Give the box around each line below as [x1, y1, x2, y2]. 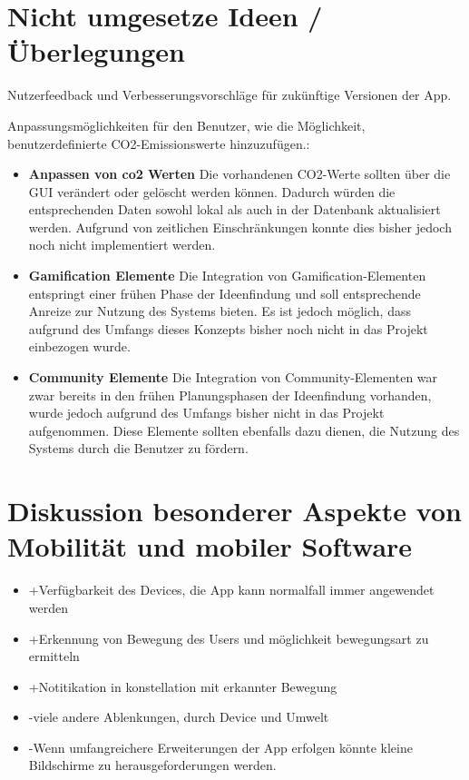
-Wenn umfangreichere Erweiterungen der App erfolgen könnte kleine [28, 737, 413, 756]
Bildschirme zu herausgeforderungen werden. [28, 755, 277, 775]
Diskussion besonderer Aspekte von [7, 492, 462, 529]
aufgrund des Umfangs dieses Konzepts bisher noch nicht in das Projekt [28, 319, 428, 338]
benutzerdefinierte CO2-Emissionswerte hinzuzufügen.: [7, 133, 310, 153]
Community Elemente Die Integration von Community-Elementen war [28, 368, 438, 387]
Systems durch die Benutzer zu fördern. [28, 439, 249, 458]
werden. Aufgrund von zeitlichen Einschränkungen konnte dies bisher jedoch [28, 217, 452, 236]
